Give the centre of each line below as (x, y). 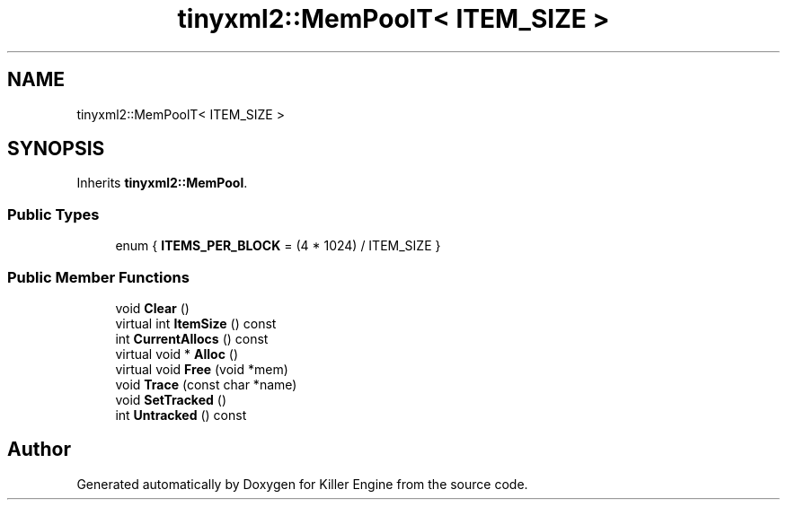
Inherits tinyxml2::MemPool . (162, 183)
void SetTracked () (171, 399)
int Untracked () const (181, 415)
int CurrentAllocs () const (192, 338)
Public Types (53, 214)
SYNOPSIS (56, 149)
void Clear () (152, 308)
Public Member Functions (98, 277)
